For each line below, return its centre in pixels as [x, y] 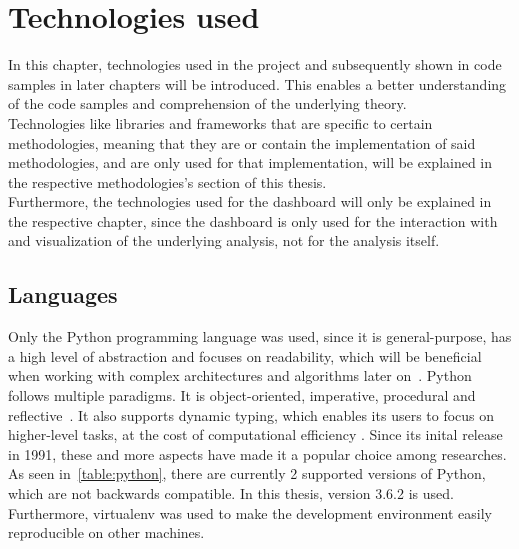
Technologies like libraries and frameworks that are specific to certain [220, 122]
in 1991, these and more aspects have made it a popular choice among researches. [257, 453]
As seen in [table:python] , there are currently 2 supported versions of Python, [247, 473]
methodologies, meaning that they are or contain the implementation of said [242, 142]
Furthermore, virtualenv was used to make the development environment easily [250, 512]
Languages [63, 294]
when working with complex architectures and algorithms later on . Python [240, 375]
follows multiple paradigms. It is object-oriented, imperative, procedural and [242, 395]
